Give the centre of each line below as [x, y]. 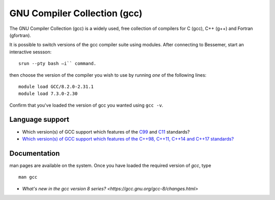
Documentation [35, 153]
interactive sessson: [31, 52]
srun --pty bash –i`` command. [58, 64]
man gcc [28, 177]
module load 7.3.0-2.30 [48, 94]
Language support [39, 120]
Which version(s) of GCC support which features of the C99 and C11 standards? [106, 131]
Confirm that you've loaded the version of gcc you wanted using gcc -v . [86, 105]
